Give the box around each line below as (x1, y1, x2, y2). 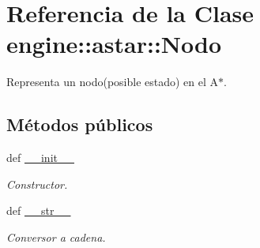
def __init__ (6, 149, 74, 166)
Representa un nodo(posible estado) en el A (6, 73, 219, 90)
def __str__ (6, 202, 71, 219)
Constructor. (6, 175, 68, 192)
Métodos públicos (6, 112, 153, 137)
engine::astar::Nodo (6, 28, 222, 60)
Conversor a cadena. (6, 228, 106, 245)
